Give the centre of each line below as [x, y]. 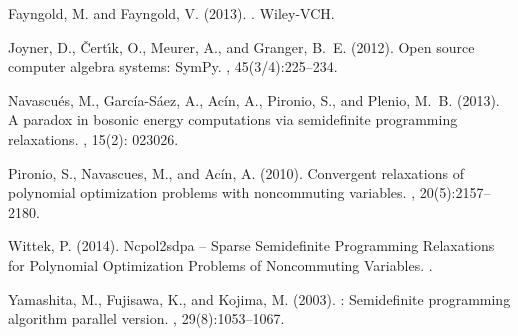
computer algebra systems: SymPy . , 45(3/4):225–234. [173, 66]
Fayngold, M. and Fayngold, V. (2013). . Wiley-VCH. [171, 13]
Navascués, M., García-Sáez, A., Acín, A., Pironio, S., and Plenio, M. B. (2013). [254, 99]
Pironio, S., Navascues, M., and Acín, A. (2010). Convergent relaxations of [236, 172]
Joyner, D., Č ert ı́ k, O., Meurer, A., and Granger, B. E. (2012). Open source [241, 46]
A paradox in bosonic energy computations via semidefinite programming [233, 119]
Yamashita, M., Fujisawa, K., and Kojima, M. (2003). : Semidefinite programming [259, 298]
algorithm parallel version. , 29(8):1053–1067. [146, 318]
